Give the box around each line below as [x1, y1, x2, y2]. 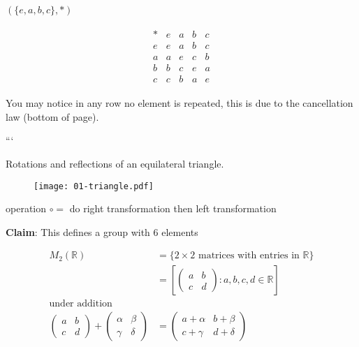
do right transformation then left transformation [69, 201, 277, 216]
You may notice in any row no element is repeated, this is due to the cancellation [6, 96, 353, 110]
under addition [49, 299, 112, 309]
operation [6, 201, 47, 216]
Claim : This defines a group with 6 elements [6, 224, 198, 239]
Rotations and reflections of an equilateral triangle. [6, 156, 224, 170]
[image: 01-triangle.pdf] [34, 181, 154, 191]
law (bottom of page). [6, 109, 99, 124]
